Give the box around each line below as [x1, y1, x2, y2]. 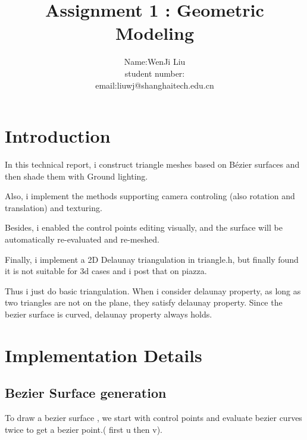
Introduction [5, 124, 111, 148]
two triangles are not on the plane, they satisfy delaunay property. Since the [5, 296, 283, 309]
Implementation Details [5, 342, 202, 367]
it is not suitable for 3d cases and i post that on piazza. [5, 265, 207, 277]
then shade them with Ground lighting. [5, 169, 148, 182]
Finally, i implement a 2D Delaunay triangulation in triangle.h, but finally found [5, 253, 299, 265]
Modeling [115, 21, 195, 45]
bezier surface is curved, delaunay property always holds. [5, 307, 212, 320]
